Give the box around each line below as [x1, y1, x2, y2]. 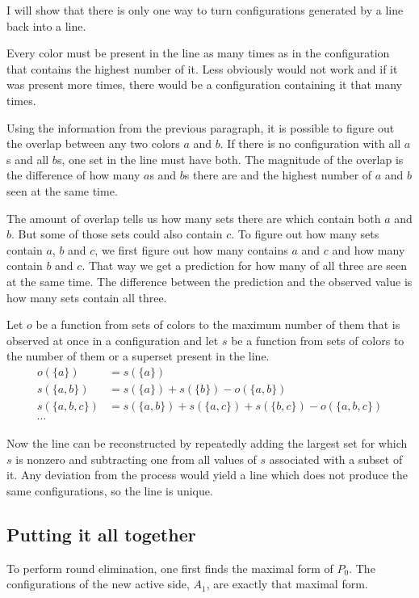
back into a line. [6, 17, 86, 34]
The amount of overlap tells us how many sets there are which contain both [6, 209, 381, 226]
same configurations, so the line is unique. [6, 482, 213, 499]
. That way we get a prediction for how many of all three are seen [82, 257, 408, 274]
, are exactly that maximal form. [206, 575, 368, 592]
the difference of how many [6, 166, 140, 183]
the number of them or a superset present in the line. [6, 347, 270, 364]
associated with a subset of [269, 450, 403, 467]
